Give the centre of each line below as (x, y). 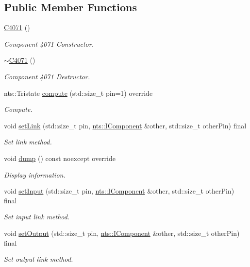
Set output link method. (39, 259)
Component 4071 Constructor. (49, 44)
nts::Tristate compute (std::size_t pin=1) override (78, 93)
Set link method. (28, 142)
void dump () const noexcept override (60, 158)
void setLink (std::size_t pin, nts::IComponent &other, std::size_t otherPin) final (125, 125)
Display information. (35, 174)
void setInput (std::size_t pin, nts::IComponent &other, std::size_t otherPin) (119, 191)
